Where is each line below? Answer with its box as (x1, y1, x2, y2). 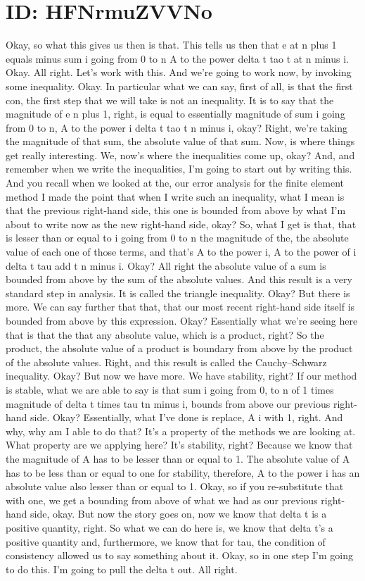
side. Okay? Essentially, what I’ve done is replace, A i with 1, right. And (30, 410, 343, 425)
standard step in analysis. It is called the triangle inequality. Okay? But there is (6, 285, 350, 300)
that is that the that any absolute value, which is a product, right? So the (6, 327, 324, 342)
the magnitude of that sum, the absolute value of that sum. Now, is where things (6, 134, 355, 149)
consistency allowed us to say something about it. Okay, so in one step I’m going (6, 548, 354, 563)
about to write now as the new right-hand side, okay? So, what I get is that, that (6, 216, 357, 231)
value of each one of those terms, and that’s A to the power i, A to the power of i (6, 244, 357, 259)
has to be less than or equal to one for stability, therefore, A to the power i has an (6, 465, 360, 480)
